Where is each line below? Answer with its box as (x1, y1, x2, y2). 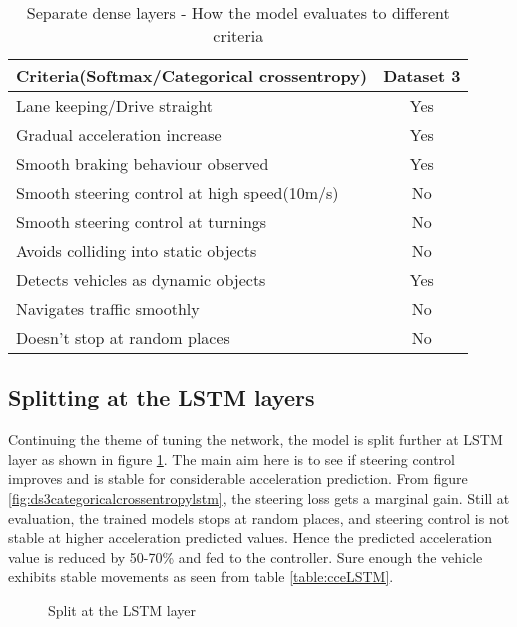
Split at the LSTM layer (48, 599, 197, 620)
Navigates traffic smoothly (16, 297, 200, 320)
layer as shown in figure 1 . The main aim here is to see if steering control (8, 448, 455, 469)
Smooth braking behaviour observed (16, 152, 269, 175)
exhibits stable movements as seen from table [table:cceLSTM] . (8, 566, 394, 587)
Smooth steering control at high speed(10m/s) (16, 181, 339, 204)
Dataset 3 (383, 64, 461, 87)
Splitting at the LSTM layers (8, 382, 315, 413)
